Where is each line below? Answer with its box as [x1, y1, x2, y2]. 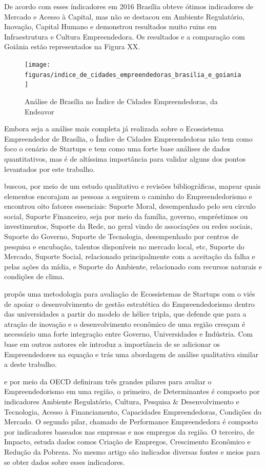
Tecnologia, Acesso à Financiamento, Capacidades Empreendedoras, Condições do [4, 406, 261, 417]
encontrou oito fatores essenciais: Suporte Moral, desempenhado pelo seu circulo [4, 201, 256, 211]
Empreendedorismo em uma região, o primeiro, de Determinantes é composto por [4, 386, 260, 397]
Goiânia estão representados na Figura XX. [4, 41, 140, 52]
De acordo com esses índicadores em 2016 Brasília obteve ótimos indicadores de [4, 1, 254, 11]
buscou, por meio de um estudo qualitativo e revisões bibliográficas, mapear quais [4, 181, 261, 191]
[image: [25, 61, 51, 68]
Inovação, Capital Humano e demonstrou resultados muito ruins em [4, 21, 217, 32]
